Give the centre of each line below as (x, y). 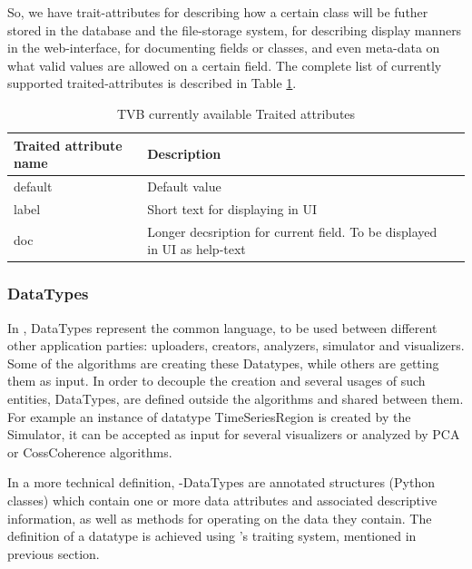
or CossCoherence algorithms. (90, 451)
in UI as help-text (197, 249)
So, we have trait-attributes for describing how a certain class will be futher (218, 12)
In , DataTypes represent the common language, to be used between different (222, 327)
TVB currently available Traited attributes (236, 113)
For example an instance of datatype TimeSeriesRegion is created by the (209, 416)
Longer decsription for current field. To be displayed (292, 231)
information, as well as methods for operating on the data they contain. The (220, 518)
